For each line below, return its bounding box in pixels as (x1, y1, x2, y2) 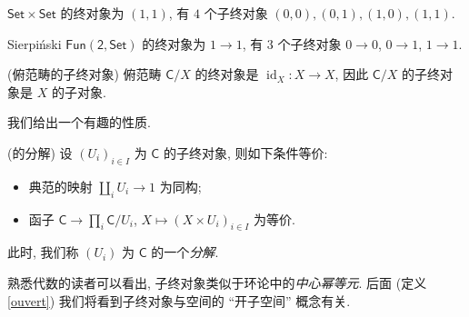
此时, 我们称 (7, 243, 79, 262)
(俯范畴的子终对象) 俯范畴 (7, 64, 162, 84)
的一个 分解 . (151, 243, 219, 262)
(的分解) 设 (7, 143, 73, 162)
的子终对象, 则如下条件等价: (163, 143, 328, 162)
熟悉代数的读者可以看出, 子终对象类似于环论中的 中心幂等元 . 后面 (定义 (7, 272, 427, 292)
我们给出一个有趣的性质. (7, 113, 151, 132)
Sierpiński (7, 34, 62, 53)
